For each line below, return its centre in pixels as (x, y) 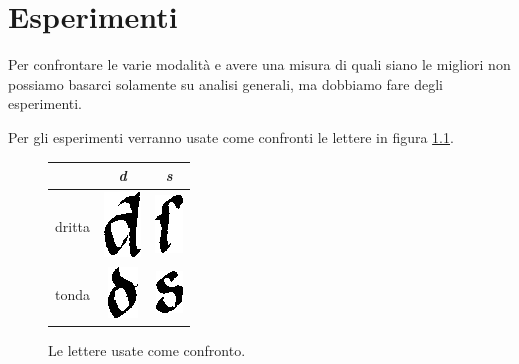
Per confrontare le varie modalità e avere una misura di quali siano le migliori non (259, 64)
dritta (73, 225)
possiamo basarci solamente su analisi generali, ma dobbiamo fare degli (225, 83)
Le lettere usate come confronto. (147, 349)
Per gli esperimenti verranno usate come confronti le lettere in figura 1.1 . (231, 136)
